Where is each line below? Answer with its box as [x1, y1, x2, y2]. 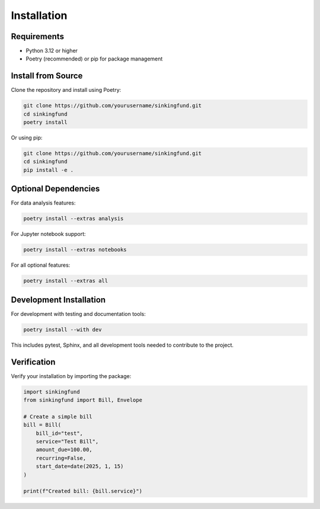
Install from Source [11, 71, 83, 81]
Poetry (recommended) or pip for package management [25, 55, 163, 62]
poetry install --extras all [23, 277, 108, 284]
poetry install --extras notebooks [23, 247, 127, 253]
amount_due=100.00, [36, 446, 93, 453]
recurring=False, [36, 454, 87, 462]
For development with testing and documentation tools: [11, 310, 146, 317]
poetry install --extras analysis [23, 215, 124, 222]
